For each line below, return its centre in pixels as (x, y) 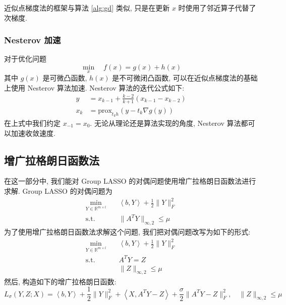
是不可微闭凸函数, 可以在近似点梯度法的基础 (185, 78)
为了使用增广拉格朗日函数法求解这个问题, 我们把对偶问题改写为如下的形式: (127, 232)
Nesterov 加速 (33, 40)
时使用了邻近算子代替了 (217, 8)
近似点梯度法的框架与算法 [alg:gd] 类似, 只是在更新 (87, 8)
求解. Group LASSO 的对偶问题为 (58, 191)
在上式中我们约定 (32, 123)
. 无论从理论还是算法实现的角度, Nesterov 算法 (165, 123)
